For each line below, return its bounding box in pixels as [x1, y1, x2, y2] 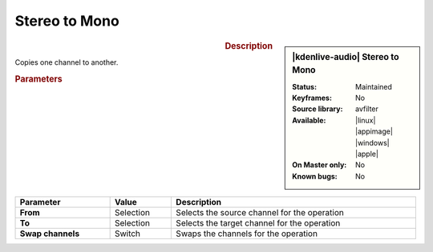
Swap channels [19, 228, 80, 239]
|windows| [355, 138, 390, 147]
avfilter [355, 104, 378, 114]
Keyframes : [292, 93, 333, 103]
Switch [114, 228, 140, 239]
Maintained [355, 82, 393, 91]
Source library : [292, 104, 343, 114]
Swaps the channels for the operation [176, 228, 318, 239]
